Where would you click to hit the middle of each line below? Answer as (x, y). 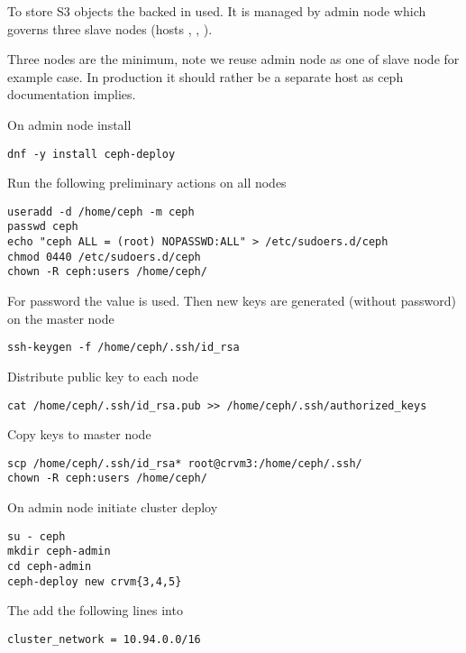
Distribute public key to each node (103, 376)
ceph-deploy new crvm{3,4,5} (95, 581)
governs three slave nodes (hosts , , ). (110, 28)
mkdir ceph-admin (59, 552)
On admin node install (69, 124)
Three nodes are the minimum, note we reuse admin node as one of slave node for (233, 59)
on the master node (61, 318)
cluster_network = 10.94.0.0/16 (104, 639)
